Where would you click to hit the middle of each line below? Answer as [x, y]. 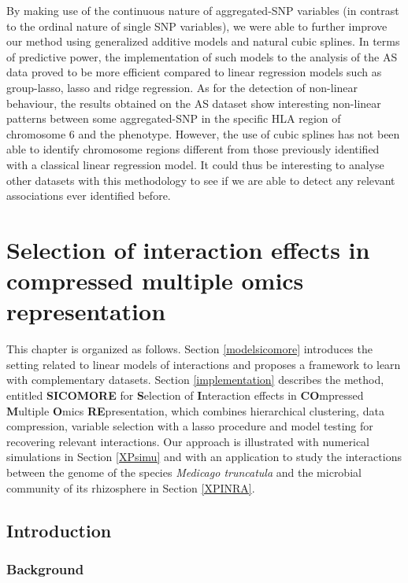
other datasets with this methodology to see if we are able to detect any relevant [201, 180]
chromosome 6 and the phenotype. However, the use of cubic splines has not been [203, 133]
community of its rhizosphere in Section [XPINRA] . [131, 487]
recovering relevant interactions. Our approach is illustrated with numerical [188, 441]
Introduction [59, 530]
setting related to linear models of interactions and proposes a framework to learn [204, 364]
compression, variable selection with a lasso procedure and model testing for [190, 426]
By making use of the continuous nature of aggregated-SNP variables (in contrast [203, 10]
